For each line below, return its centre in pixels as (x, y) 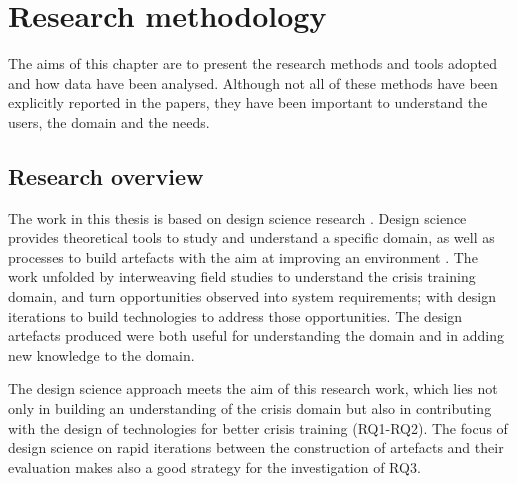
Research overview (106, 175)
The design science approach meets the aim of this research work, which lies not (253, 388)
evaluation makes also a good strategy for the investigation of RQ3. (214, 466)
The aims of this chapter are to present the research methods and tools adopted (253, 63)
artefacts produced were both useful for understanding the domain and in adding (256, 335)
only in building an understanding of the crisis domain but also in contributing (250, 408)
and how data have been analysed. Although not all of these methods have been (253, 82)
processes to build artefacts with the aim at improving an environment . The (243, 256)
